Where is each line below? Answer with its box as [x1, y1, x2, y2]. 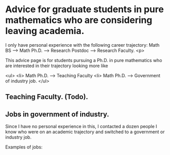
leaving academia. [5, 25, 85, 37]
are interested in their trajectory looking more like [5, 63, 108, 69]
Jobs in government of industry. [5, 110, 110, 118]
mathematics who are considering [5, 14, 152, 26]
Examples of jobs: [5, 144, 43, 150]
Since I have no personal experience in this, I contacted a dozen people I [5, 123, 157, 130]
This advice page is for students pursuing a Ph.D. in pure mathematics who [5, 57, 162, 63]
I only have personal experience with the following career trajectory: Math [5, 42, 160, 48]
